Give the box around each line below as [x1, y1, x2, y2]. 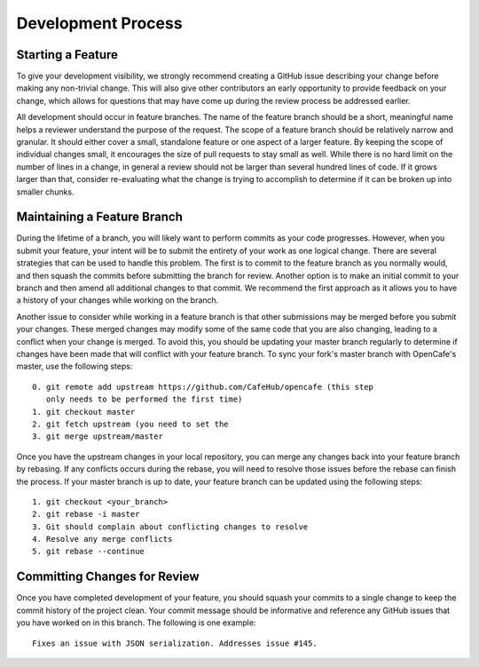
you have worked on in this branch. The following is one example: [16, 617, 256, 628]
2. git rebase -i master [32, 509, 140, 520]
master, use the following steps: [16, 361, 133, 372]
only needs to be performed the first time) [45, 394, 243, 404]
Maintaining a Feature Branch [16, 210, 184, 225]
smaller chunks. [16, 187, 75, 197]
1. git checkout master [32, 407, 136, 417]
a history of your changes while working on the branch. [16, 295, 219, 306]
